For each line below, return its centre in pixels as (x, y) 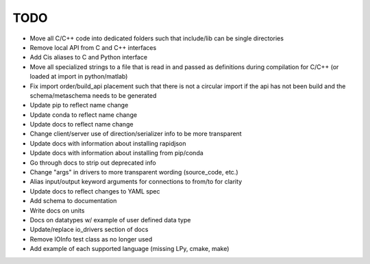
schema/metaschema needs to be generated (93, 95)
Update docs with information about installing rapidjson (108, 143)
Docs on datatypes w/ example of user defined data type (110, 220)
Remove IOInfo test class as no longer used (91, 239)
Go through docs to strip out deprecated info (93, 162)
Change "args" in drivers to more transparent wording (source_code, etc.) (134, 172)
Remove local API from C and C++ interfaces (93, 47)
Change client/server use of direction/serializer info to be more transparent (136, 134)
